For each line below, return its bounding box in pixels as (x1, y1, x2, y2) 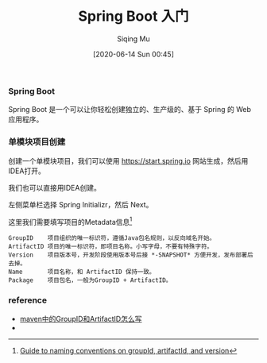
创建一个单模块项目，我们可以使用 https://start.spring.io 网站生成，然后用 (8, 156, 249, 165)
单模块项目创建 (8, 137, 66, 148)
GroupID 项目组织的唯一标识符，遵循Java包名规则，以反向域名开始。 (8, 234, 216, 242)
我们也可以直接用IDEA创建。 (8, 183, 101, 192)
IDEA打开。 (8, 166, 45, 176)
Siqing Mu (116, 33, 151, 44)
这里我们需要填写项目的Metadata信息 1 (8, 215, 133, 226)
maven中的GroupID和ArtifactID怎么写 (19, 314, 142, 323)
